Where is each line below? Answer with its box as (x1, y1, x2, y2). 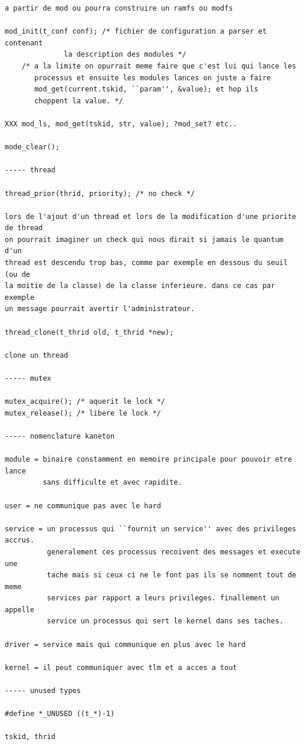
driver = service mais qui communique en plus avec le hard (5, 640, 246, 649)
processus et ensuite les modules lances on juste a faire (34, 73, 271, 82)
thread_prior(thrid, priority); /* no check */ (5, 189, 195, 198)
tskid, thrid (5, 733, 55, 741)
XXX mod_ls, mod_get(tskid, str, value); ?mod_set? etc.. (5, 119, 237, 128)
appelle (5, 605, 35, 614)
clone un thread (5, 351, 68, 360)
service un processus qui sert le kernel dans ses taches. (47, 617, 284, 626)
